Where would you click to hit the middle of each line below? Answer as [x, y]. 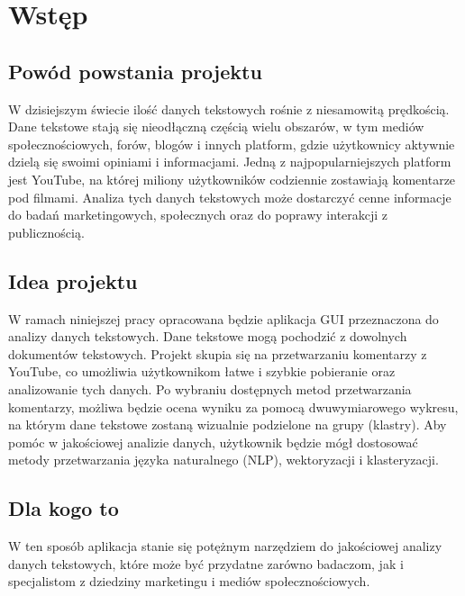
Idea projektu [73, 280]
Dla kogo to [64, 508]
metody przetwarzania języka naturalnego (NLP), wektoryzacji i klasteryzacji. [223, 460]
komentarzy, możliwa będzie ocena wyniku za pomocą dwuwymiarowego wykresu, [233, 406]
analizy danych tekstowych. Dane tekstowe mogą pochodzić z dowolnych [208, 336]
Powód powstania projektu [135, 71]
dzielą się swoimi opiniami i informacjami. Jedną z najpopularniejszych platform [230, 162]
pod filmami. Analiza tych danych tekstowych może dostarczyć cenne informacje [230, 197]
